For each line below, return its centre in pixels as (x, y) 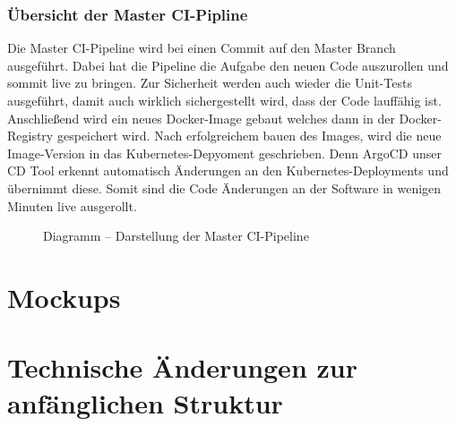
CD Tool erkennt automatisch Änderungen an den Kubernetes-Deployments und (228, 170)
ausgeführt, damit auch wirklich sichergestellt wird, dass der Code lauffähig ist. (224, 100)
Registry (30, 136)
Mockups (64, 297)
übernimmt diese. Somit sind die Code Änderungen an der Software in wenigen (224, 187)
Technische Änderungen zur (182, 367)
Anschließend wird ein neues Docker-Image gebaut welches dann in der (201, 118)
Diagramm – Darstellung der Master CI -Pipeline (176, 236)
